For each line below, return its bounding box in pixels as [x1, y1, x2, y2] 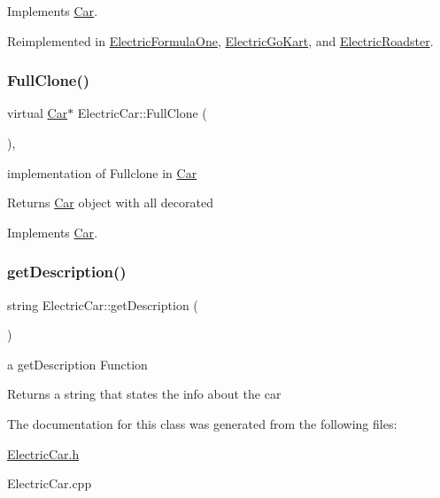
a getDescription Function [7, 354, 148, 373]
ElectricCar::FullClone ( [77, 104, 207, 122]
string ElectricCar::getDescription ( [7, 295, 198, 314]
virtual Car [7, 104, 68, 122]
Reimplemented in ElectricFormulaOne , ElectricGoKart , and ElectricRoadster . [7, 31, 434, 50]
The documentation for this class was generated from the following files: [7, 414, 398, 432]
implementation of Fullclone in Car [7, 163, 197, 182]
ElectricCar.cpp [7, 474, 92, 493]
